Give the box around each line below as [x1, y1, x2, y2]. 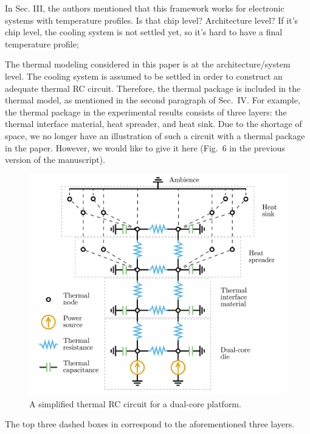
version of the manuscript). [5, 153, 106, 166]
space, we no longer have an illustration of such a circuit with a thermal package [5, 129, 305, 142]
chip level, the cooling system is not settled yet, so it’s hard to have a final [5, 26, 283, 38]
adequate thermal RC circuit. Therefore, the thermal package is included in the [5, 81, 301, 94]
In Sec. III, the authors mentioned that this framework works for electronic [5, 2, 284, 14]
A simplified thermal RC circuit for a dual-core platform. [29, 397, 241, 410]
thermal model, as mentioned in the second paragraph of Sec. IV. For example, [5, 94, 300, 106]
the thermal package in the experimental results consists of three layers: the [5, 105, 287, 118]
